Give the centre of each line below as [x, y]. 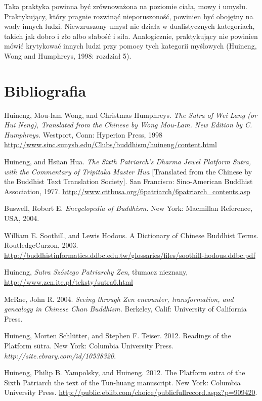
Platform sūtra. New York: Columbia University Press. [89, 345]
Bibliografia [45, 90]
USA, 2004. [22, 218]
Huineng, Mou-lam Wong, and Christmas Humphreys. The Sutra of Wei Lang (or [131, 115]
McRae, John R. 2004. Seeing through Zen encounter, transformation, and [119, 299]
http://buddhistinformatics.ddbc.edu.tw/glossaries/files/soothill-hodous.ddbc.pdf [130, 255]
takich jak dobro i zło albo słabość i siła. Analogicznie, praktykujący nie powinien [131, 36]
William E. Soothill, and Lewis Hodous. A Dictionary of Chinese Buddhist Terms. [131, 235]
